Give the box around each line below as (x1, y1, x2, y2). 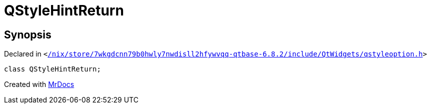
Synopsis (4, 28, 51, 41)
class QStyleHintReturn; (4, 65, 101, 73)
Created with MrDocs (4, 80, 74, 89)
